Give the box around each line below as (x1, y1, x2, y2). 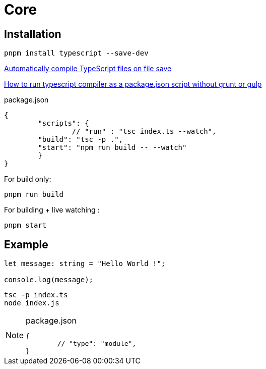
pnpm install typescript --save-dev (4, 49, 149, 58)
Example (4, 238, 48, 251)
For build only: (4, 175, 51, 184)
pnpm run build (4, 190, 64, 199)
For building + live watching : (4, 205, 100, 215)
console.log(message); (4, 276, 94, 284)
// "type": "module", (57, 340, 137, 348)
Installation (4, 27, 61, 40)
